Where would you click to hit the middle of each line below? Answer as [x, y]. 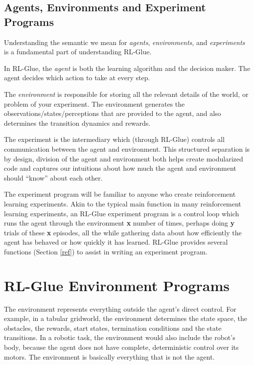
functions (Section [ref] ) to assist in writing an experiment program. [106, 251]
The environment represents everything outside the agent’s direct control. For [120, 308]
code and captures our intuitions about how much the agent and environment [120, 168]
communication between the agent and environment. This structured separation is [127, 148]
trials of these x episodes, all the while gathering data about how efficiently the [123, 232]
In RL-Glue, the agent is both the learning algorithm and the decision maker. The [127, 68]
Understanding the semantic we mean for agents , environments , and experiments [125, 42]
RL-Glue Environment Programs [117, 285]
